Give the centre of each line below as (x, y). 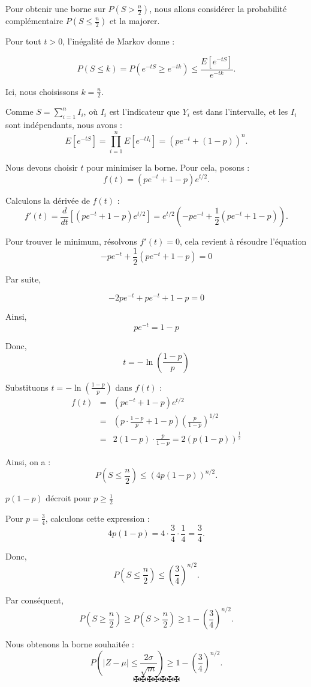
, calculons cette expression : (97, 518)
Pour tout (23, 41)
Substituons (27, 387)
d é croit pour (68, 498)
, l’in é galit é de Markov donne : (119, 41)
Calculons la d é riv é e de (48, 200)
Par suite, (23, 279)
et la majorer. (135, 20)
